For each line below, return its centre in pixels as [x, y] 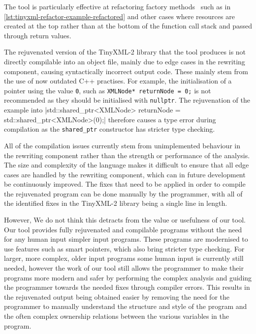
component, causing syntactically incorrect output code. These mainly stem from [126, 71]
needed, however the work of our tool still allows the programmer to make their [124, 268]
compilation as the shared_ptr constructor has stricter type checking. [110, 129]
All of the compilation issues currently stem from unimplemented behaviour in [122, 145]
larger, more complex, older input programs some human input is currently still [124, 258]
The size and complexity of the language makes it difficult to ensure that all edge [127, 165]
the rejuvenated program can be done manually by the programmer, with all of [123, 193]
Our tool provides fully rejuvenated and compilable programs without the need [123, 229]
